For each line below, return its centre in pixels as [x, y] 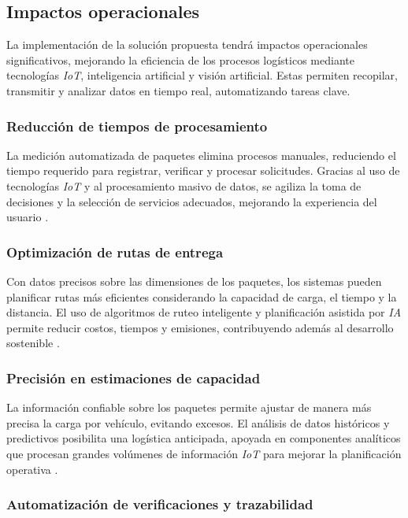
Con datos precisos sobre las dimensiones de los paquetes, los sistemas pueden [194, 281]
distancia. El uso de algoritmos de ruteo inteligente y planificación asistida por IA [204, 312]
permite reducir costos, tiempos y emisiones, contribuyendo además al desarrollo [200, 327]
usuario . [28, 217]
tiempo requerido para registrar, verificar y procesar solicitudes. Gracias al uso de [203, 170]
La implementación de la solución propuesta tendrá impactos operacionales [187, 44]
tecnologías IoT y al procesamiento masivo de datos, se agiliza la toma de [184, 185]
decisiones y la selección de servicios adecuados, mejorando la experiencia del [192, 201]
